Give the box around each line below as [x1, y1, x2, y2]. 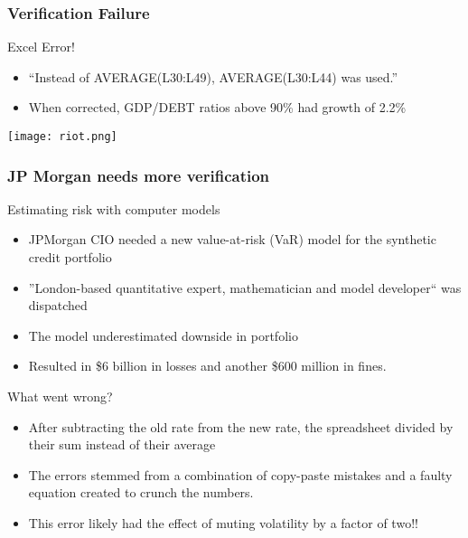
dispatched [28, 296, 88, 315]
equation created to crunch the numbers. [28, 483, 254, 502]
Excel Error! [7, 37, 75, 56]
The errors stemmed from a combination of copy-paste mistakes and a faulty [28, 465, 453, 484]
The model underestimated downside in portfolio [28, 326, 298, 345]
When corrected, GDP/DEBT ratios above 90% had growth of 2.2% [28, 98, 407, 117]
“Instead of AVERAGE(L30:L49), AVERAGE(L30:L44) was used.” [28, 67, 398, 86]
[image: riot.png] [7, 130, 117, 143]
